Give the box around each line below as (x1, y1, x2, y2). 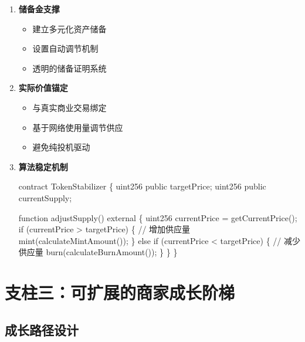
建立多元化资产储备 (32, 22, 107, 35)
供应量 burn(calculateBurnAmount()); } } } (18, 246, 178, 258)
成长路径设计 (5, 320, 79, 338)
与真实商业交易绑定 (32, 101, 107, 113)
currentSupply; (18, 191, 72, 204)
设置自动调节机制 (32, 42, 99, 55)
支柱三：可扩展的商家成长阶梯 (5, 280, 235, 304)
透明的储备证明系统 (32, 62, 107, 74)
